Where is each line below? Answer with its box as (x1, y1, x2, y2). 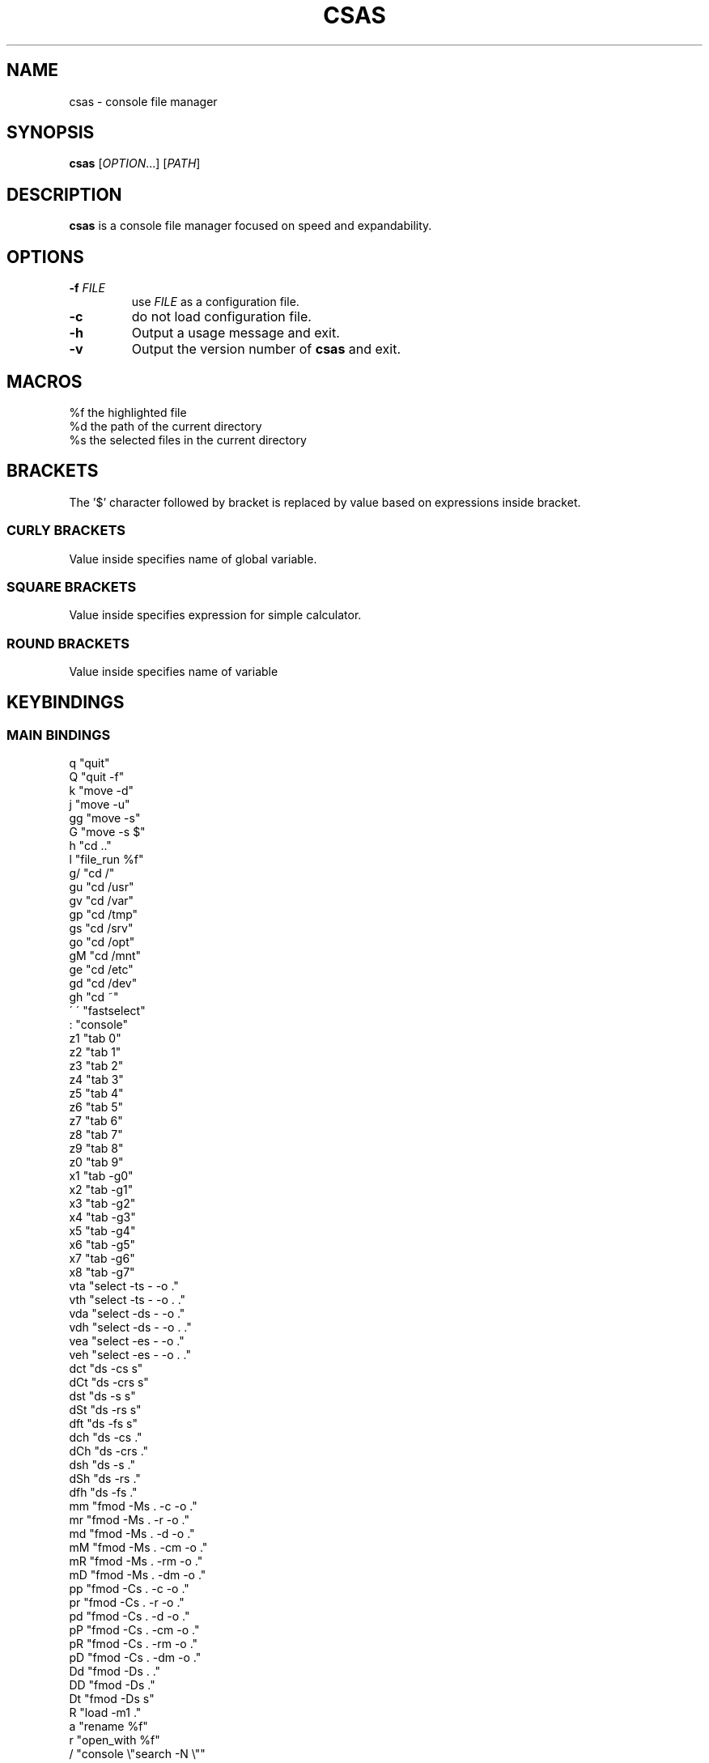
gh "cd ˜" (69, 990, 119, 1005)
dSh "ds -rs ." (69, 1472, 141, 1486)
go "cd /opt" (69, 935, 135, 949)
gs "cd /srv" (69, 921, 134, 936)
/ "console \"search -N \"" (69, 1747, 206, 1761)
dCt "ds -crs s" (69, 1375, 149, 1390)
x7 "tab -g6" (69, 1251, 135, 1266)
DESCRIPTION (6, 184, 122, 205)
